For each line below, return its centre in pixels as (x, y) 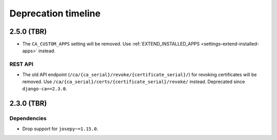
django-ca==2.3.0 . (45, 89)
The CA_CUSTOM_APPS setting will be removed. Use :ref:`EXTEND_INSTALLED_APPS (111, 44)
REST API (21, 64)
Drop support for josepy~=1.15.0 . (60, 129)
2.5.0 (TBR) (28, 32)
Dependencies (28, 118)
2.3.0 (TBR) (28, 103)
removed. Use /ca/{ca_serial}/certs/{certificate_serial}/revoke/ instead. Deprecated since (134, 82)
